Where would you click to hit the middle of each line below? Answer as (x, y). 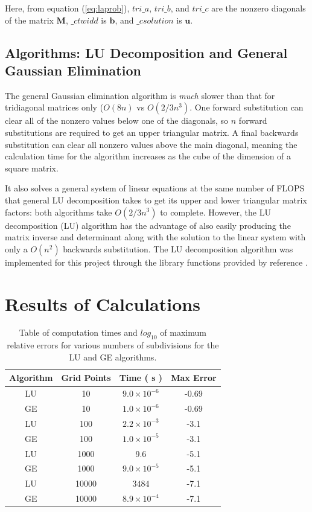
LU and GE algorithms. (113, 357)
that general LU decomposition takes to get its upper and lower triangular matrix (156, 200)
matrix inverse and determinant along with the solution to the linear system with (155, 237)
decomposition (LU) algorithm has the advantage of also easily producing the (148, 225)
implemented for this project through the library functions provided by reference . (156, 262)
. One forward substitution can (247, 107)
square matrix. (32, 168)
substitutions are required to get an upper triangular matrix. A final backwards (152, 132)
